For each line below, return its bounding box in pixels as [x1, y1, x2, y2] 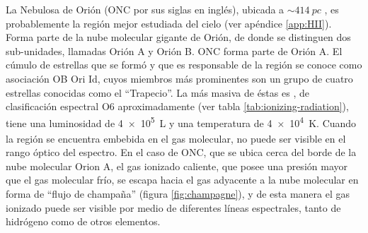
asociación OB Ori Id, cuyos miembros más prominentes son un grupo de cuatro [6, 71, 353, 85]
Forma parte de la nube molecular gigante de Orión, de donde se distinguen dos [6, 30, 351, 44]
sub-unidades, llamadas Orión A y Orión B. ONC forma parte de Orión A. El [6, 43, 343, 58]
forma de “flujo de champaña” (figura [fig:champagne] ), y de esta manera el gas [6, 186, 350, 201]
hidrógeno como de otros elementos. [6, 214, 161, 229]
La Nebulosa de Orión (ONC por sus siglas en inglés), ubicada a [6, 2, 284, 16]
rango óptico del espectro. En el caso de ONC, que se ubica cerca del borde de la [6, 145, 357, 160]
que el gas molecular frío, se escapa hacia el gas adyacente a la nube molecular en [6, 172, 359, 187]
